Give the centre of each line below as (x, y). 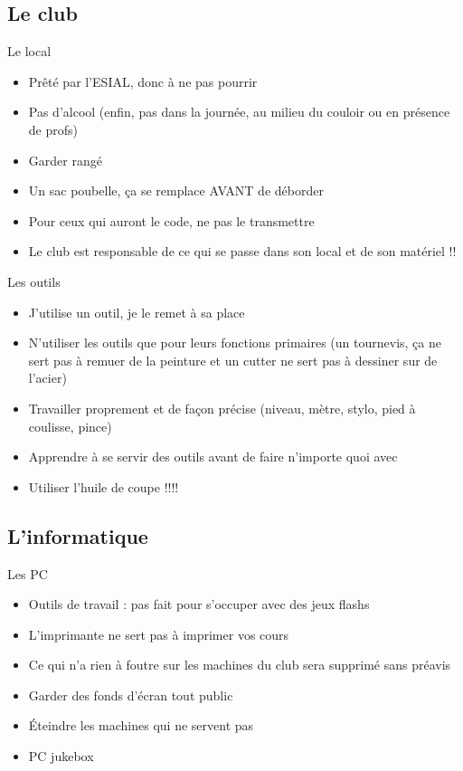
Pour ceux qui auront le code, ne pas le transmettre (171, 220)
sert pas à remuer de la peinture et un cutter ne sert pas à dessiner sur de (233, 360)
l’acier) (47, 378)
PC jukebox (61, 756)
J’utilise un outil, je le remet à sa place (137, 312)
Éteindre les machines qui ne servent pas (141, 725)
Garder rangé (65, 160)
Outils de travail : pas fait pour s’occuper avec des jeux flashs (199, 604)
